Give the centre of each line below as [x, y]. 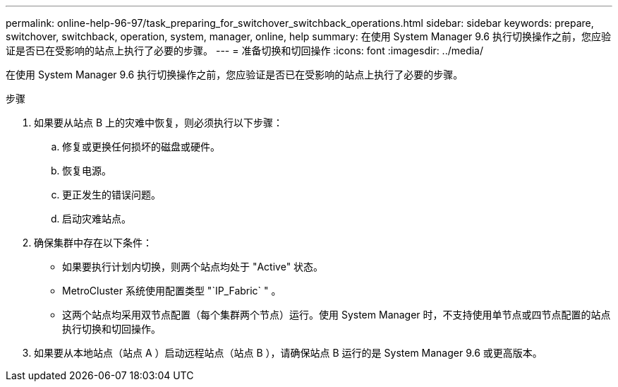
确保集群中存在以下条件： [93, 243]
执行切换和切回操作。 [111, 329]
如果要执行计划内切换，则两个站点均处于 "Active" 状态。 [193, 267]
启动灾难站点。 [97, 219]
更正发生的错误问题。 [111, 195]
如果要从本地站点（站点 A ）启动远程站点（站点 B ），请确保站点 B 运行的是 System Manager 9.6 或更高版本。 [288, 353]
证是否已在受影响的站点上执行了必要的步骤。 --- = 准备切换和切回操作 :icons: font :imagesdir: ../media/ [245, 50]
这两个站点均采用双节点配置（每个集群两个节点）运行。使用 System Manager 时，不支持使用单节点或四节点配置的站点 [337, 315]
